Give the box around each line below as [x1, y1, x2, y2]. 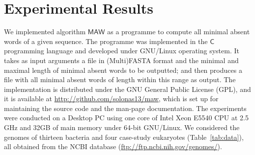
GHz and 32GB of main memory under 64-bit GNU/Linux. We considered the [4, 122, 240, 133]
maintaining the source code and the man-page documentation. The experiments [4, 103, 247, 113]
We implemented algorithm [4, 26, 86, 37]
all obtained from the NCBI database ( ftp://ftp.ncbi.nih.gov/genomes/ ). [4, 141, 222, 152]
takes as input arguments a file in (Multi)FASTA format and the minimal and [4, 55, 239, 65]
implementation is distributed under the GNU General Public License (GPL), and [4, 84, 251, 94]
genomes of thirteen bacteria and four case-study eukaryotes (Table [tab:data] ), [4, 132, 244, 142]
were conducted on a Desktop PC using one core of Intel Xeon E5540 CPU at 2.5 [4, 112, 249, 123]
